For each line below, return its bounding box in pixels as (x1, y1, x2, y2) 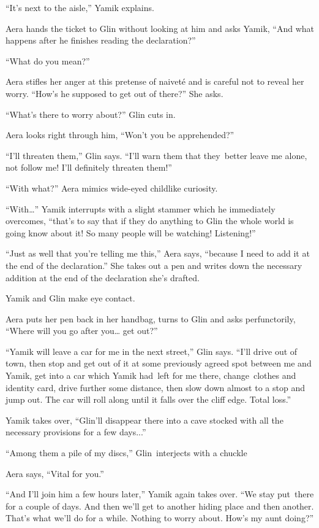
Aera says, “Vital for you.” (6, 467, 104, 479)
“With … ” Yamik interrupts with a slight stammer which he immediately (6, 202, 276, 215)
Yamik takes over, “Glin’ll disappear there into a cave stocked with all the (6, 413, 283, 426)
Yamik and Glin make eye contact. (6, 292, 135, 305)
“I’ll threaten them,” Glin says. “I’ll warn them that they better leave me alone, (6, 149, 307, 161)
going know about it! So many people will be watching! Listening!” (6, 226, 256, 239)
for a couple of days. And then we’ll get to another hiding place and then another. (6, 499, 314, 512)
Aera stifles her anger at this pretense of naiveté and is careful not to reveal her (6, 75, 304, 88)
